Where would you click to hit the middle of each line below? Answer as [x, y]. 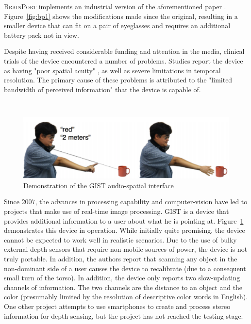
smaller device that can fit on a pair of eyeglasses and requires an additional [117, 25]
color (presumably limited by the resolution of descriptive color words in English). [126, 297]
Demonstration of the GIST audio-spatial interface [99, 185]
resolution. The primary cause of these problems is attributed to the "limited [118, 80]
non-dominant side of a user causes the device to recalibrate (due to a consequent [125, 268]
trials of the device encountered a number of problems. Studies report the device [124, 60]
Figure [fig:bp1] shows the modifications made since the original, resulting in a [121, 16]
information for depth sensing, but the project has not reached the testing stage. [124, 316]
